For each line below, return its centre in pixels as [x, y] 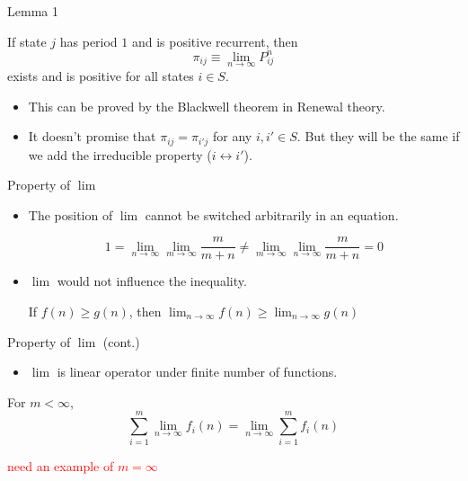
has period [88, 41]
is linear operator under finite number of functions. [197, 372]
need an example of [61, 466]
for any [232, 136]
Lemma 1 [33, 11]
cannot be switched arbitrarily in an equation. [272, 214]
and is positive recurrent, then [215, 41]
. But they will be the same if [378, 136]
